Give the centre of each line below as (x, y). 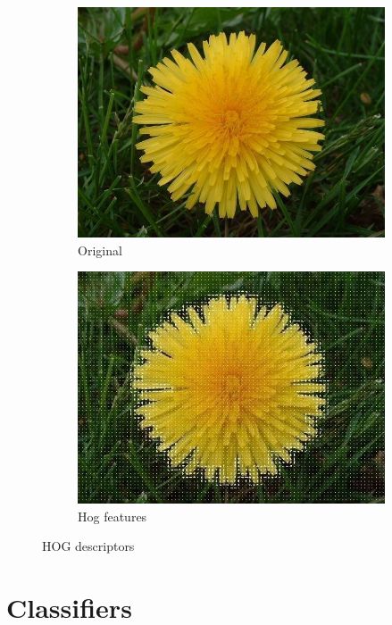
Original (100, 250)
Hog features (113, 516)
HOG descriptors (88, 546)
